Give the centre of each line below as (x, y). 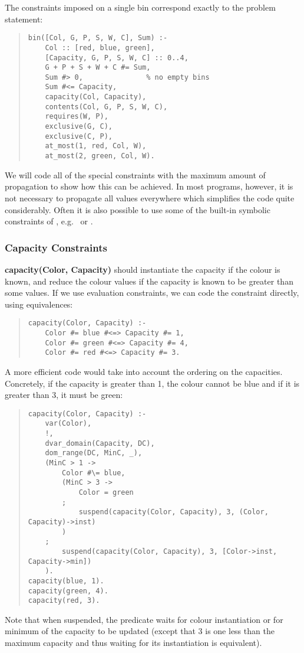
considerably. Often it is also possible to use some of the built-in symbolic (138, 209)
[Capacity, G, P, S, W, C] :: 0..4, (117, 58)
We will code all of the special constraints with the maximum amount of (135, 174)
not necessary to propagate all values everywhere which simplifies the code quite (150, 197)
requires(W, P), (77, 117)
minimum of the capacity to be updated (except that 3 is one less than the (140, 631)
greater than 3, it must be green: (64, 395)
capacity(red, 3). (64, 601)
